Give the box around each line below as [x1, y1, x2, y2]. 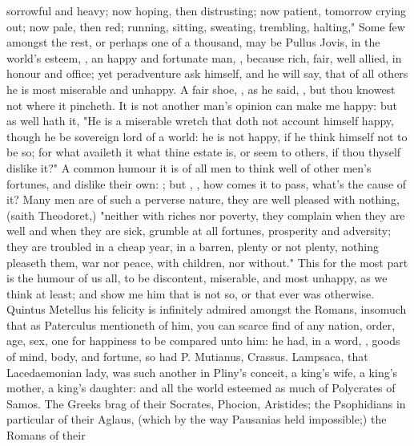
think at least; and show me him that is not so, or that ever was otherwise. [6, 285, 375, 302]
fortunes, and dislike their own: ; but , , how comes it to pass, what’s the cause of [6, 175, 407, 192]
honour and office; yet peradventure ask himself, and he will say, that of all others [6, 65, 408, 82]
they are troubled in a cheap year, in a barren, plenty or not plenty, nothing [6, 237, 380, 254]
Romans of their [6, 427, 86, 444]
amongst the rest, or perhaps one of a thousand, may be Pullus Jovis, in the [6, 34, 380, 51]
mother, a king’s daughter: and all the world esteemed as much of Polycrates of [6, 379, 396, 396]
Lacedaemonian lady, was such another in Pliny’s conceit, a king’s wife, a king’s [6, 363, 398, 380]
